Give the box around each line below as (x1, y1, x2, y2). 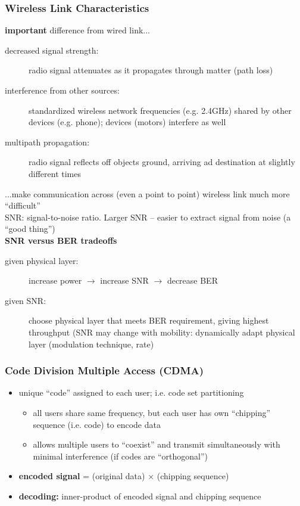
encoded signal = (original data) (18, 470, 145, 482)
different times (29, 167, 81, 179)
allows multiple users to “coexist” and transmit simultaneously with (33, 438, 280, 451)
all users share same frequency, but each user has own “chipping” (33, 406, 271, 418)
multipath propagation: (5, 135, 90, 148)
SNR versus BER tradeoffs (5, 234, 117, 246)
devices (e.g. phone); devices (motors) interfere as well (29, 116, 226, 128)
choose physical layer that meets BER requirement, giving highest (29, 314, 269, 327)
